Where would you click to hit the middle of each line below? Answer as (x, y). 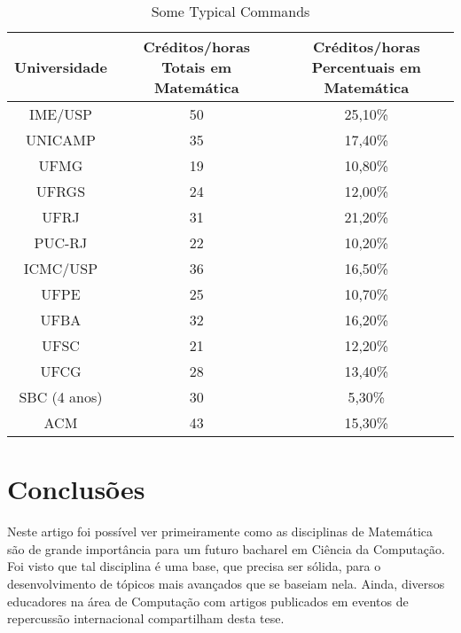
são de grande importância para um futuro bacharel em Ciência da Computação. (226, 548)
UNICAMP (61, 140)
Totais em (197, 67)
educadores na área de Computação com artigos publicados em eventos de (208, 601)
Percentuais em (366, 67)
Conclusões (76, 489)
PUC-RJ (61, 242)
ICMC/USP (61, 268)
